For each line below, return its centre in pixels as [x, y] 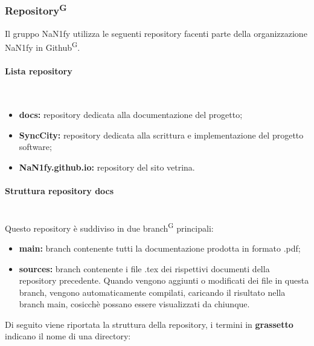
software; [35, 147]
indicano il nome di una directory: [68, 336]
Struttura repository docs [59, 190]
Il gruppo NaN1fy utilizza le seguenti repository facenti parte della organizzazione [156, 33]
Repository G [36, 10]
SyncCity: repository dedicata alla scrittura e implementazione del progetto [161, 135]
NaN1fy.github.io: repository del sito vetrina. [107, 167]
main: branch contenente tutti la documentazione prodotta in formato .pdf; [160, 248]
